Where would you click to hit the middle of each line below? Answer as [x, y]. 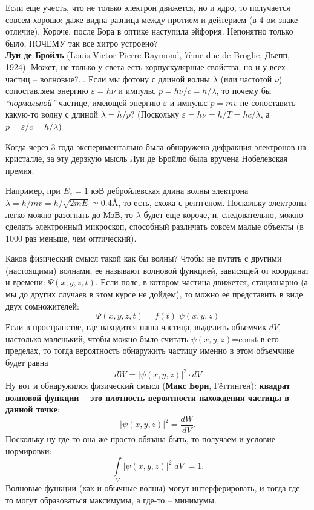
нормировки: [29, 450]
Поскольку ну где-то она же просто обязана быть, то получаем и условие [140, 438]
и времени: [25, 282]
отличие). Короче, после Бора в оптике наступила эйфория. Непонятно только [149, 31]
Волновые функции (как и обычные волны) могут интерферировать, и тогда [146, 488]
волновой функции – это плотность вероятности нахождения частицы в [147, 397]
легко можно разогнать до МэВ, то [70, 214]
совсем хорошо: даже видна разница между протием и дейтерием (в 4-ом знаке [152, 19]
